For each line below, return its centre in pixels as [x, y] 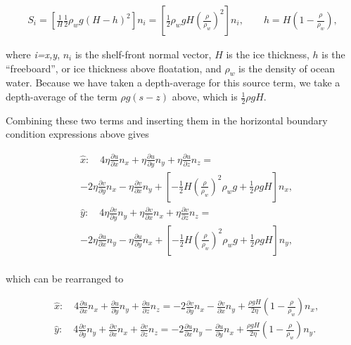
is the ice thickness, [268, 54]
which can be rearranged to [65, 278]
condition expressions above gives [77, 134]
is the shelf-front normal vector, [143, 54]
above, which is [205, 97]
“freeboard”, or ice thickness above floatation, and [114, 68]
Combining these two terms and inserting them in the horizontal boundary [167, 120]
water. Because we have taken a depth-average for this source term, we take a [173, 83]
